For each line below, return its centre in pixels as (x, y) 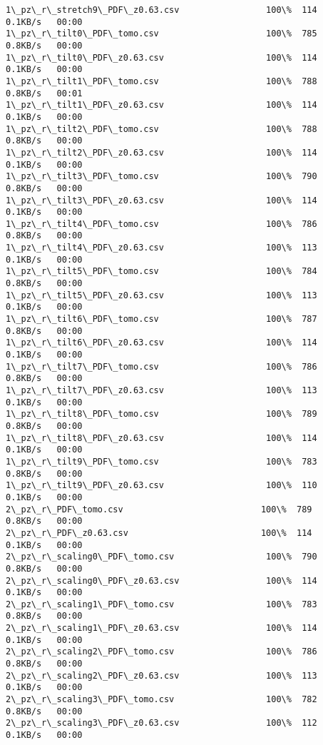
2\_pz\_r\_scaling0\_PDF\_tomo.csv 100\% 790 (161, 557)
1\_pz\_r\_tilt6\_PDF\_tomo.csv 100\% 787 (161, 319)
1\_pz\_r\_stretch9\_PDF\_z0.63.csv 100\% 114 (161, 10)
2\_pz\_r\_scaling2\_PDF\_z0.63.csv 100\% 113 (161, 675)
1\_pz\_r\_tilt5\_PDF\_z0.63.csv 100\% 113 (161, 295)
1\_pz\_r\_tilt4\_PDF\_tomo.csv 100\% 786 (161, 224)
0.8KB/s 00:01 (44, 93)
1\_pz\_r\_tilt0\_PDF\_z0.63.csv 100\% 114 (161, 57)
